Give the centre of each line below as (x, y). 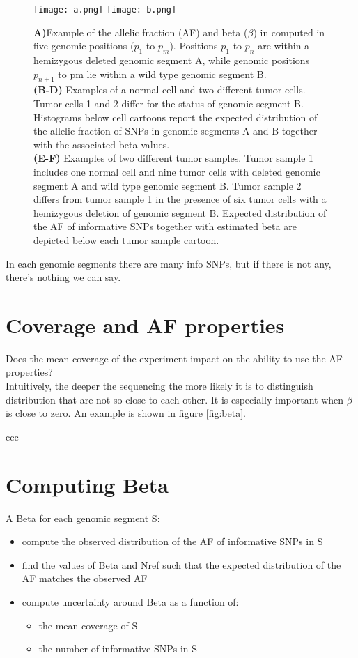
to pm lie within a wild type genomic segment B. (162, 74)
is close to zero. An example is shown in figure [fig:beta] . (126, 413)
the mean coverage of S (88, 625)
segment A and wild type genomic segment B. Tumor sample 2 (168, 185)
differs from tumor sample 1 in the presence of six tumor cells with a (180, 199)
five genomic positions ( (84, 46)
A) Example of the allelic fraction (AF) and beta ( (141, 32)
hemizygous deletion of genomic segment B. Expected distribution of (180, 212)
